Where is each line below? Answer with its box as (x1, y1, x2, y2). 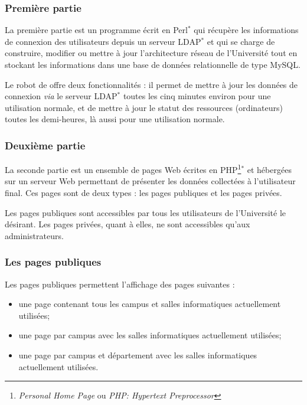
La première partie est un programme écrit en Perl (5, 24, 188, 36)
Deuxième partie (5, 138, 86, 152)
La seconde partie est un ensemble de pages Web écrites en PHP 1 (5, 162, 241, 175)
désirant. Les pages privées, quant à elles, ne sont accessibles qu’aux (5, 218, 250, 230)
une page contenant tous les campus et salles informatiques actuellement (18, 298, 281, 310)
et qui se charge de (207, 35, 275, 47)
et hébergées (247, 163, 292, 175)
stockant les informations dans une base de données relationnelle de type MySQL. (5, 58, 301, 70)
